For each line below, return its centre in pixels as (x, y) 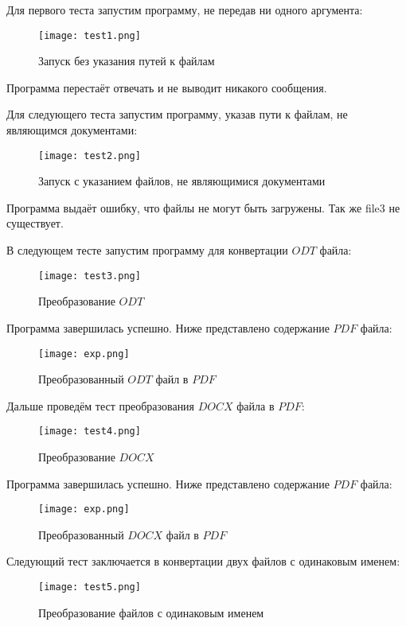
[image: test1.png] (90, 35)
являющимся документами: (72, 130)
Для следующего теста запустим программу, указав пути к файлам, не (177, 114)
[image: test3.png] (90, 276)
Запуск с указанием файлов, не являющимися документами (182, 181)
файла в (256, 405)
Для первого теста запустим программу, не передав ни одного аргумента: (185, 10)
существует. (35, 223)
